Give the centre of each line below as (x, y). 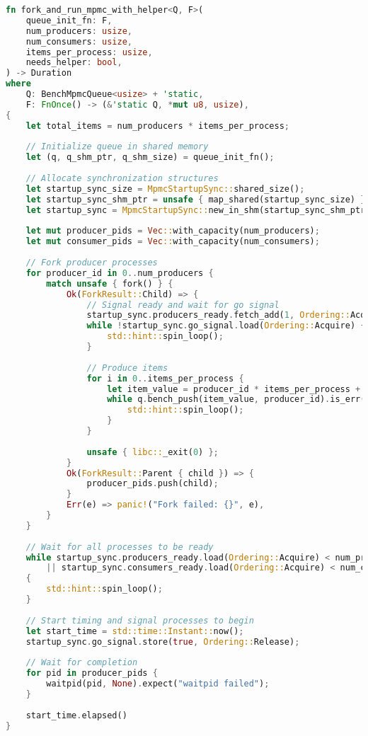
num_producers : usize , (79, 31)
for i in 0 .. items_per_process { (165, 378)
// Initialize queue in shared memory (117, 147)
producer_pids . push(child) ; (153, 484)
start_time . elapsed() (76, 715)
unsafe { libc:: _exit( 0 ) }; (153, 452)
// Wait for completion (82, 663)
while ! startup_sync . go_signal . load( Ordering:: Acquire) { (226, 326)
